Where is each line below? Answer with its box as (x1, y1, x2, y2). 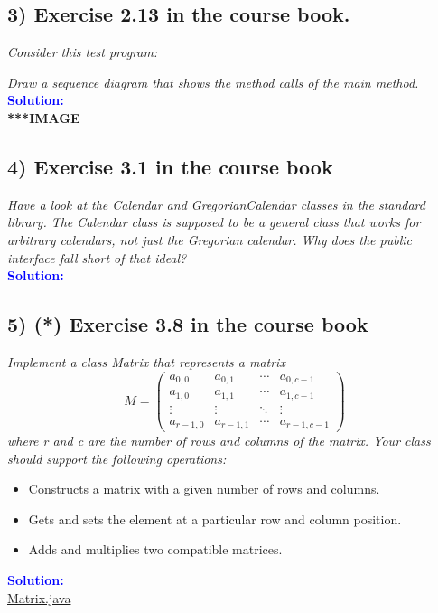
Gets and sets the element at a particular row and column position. (28, 509, 402, 528)
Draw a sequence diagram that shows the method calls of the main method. (7, 72, 419, 91)
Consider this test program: (7, 42, 158, 61)
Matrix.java (7, 588, 71, 607)
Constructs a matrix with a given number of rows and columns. (28, 479, 380, 498)
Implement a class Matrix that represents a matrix (7, 352, 285, 371)
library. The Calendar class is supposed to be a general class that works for (7, 212, 421, 231)
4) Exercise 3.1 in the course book (7, 152, 333, 180)
